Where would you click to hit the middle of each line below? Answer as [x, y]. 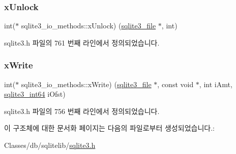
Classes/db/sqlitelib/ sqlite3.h [50, 145]
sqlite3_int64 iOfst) [35, 94]
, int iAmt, [216, 84]
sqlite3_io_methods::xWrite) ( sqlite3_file [86, 84]
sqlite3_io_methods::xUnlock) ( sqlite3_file [88, 26]
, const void [175, 84]
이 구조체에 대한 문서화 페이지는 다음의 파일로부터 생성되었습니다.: [109, 128]
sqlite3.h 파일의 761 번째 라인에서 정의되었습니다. [82, 42]
